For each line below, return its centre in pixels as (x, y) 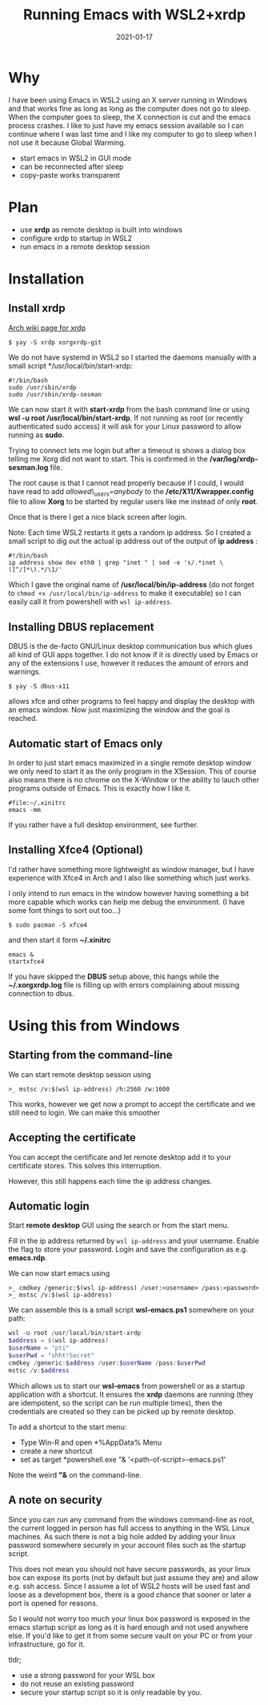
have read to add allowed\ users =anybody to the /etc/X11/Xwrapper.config (131, 492)
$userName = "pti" (39, 1348)
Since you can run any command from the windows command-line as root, (131, 1519)
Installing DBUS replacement (81, 627)
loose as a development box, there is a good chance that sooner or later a (130, 1594)
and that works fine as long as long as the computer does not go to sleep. (130, 108)
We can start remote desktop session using (80, 1074)
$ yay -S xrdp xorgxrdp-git (55, 342)
